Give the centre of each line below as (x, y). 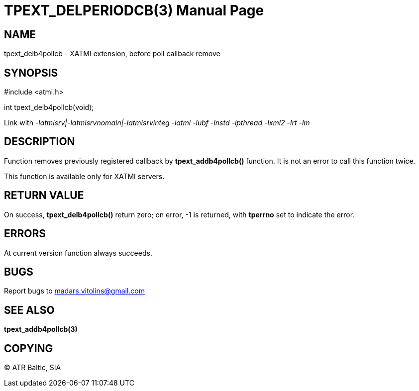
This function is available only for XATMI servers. (84, 176)
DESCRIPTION (40, 142)
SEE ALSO (29, 310)
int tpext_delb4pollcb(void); (49, 107)
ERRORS (25, 234)
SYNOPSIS (31, 73)
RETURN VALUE (44, 195)
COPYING (29, 348)
